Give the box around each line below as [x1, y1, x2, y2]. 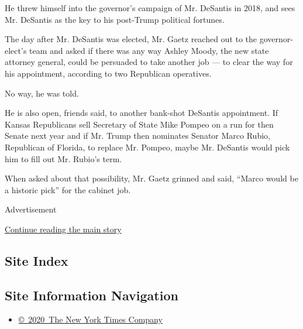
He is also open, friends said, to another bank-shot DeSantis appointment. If [5, 107, 278, 119]
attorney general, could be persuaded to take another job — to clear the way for [5, 56, 293, 68]
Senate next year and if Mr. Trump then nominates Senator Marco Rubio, [5, 129, 270, 142]
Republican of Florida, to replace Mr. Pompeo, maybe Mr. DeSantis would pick [5, 140, 290, 153]
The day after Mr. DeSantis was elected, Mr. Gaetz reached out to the [5, 33, 257, 45]
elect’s [5, 44, 27, 56]
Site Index [5, 251, 68, 269]
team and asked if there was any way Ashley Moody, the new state [29, 44, 269, 56]
